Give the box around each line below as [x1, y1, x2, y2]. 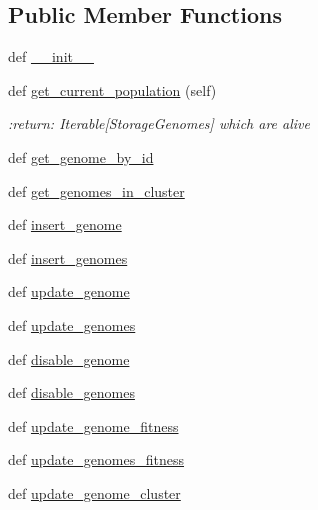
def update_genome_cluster [8, 482, 181, 503]
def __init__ [8, 46, 94, 67]
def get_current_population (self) [8, 79, 217, 100]
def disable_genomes [8, 382, 135, 403]
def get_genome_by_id [8, 146, 154, 167]
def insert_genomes [8, 247, 128, 268]
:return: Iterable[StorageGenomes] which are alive [8, 113, 310, 134]
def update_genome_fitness [8, 415, 179, 436]
